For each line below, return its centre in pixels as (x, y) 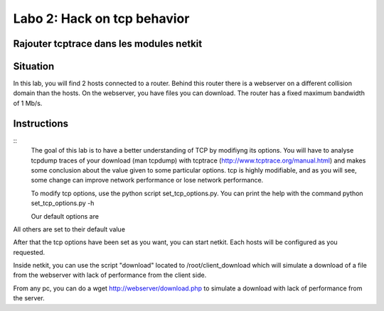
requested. (29, 252)
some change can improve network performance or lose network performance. (147, 180)
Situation (34, 66)
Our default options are (65, 216)
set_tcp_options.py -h (63, 203)
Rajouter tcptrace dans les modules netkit (108, 44)
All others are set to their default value (69, 229)
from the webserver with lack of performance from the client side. (110, 275)
